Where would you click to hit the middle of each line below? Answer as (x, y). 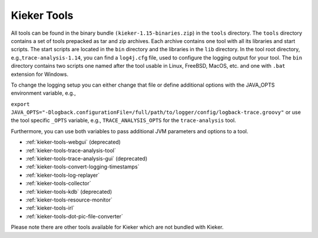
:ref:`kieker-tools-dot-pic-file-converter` (74, 216)
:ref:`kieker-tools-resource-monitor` (69, 200)
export (20, 104)
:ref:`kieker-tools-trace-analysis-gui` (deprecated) (87, 158)
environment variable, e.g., (43, 93)
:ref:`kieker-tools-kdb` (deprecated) (69, 191)
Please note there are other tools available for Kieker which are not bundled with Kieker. (117, 227)
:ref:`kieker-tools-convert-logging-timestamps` (82, 167)
